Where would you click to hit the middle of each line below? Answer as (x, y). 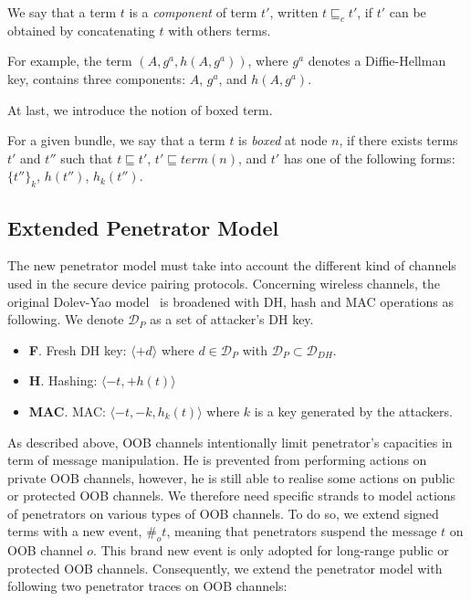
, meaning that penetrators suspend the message (302, 531)
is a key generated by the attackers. (353, 411)
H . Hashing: (63, 380)
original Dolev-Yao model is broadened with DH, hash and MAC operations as (230, 301)
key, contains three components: (97, 78)
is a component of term (193, 12)
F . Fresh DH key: (78, 349)
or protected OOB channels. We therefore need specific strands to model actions (232, 496)
